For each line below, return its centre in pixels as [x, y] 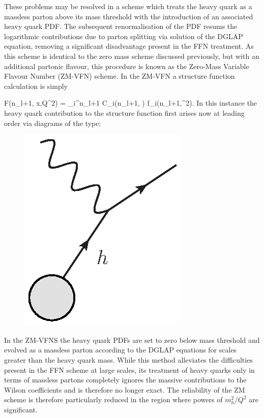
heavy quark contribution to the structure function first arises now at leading [124, 112]
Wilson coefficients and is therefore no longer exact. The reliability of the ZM [125, 389]
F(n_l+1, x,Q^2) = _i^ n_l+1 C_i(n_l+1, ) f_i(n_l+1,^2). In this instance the [131, 103]
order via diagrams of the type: [53, 123]
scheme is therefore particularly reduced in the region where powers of [113, 399]
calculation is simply [36, 86]
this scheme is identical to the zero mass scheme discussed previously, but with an [132, 56]
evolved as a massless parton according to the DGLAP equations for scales [121, 350]
